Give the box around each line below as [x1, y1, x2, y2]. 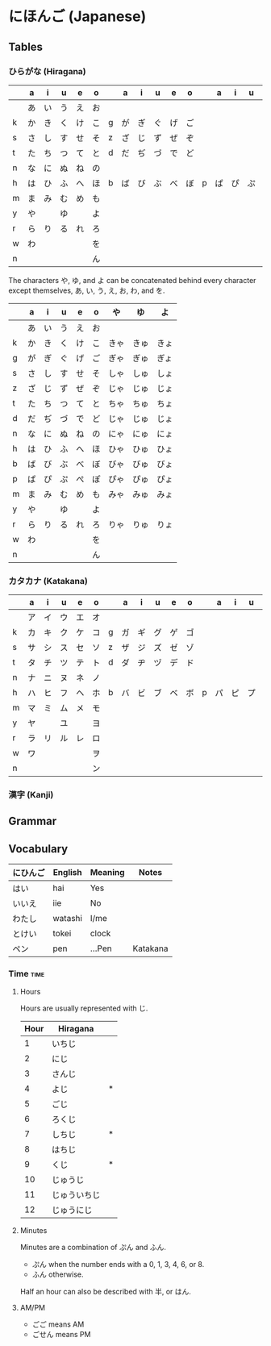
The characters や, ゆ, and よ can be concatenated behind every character [8, 275, 256, 285]
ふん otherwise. [31, 1269, 84, 1279]
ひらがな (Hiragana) [8, 65, 86, 77]
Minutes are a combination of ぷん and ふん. [19, 1242, 167, 1252]
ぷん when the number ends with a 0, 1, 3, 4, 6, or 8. [31, 1259, 205, 1269]
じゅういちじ [52, 1189, 101, 1200]
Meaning [90, 867, 125, 878]
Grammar [8, 815, 57, 828]
